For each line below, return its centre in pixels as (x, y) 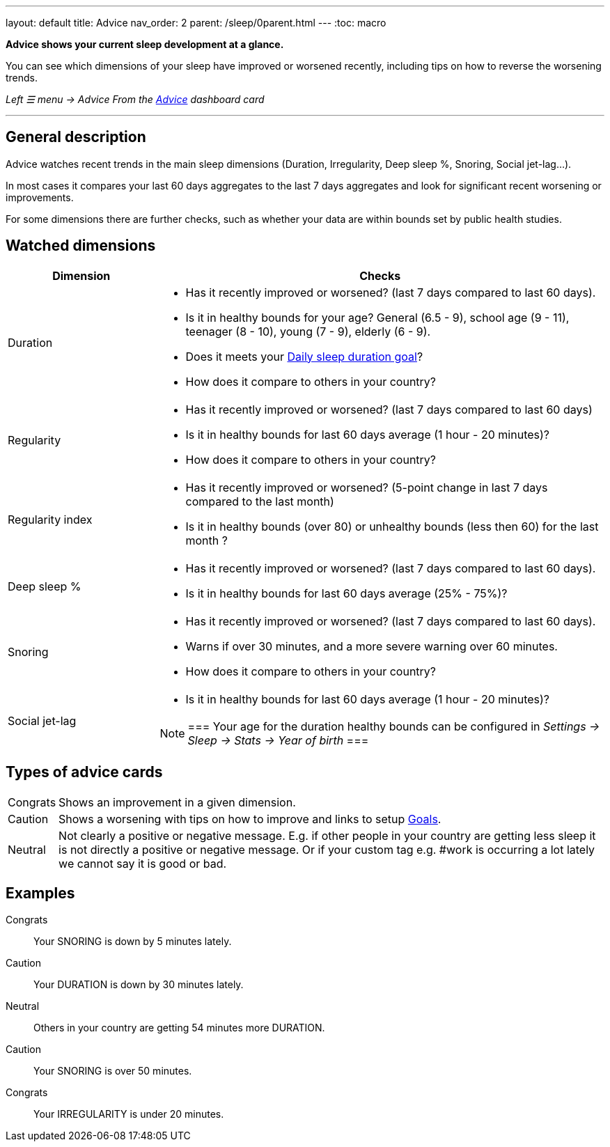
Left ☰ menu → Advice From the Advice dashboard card (135, 99)
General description (76, 137)
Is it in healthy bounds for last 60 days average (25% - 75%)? (346, 593)
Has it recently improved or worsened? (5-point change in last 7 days (367, 487)
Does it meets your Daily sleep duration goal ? (304, 356)
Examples (40, 893)
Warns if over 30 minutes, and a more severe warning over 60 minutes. (372, 646)
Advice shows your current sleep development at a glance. (145, 44)
